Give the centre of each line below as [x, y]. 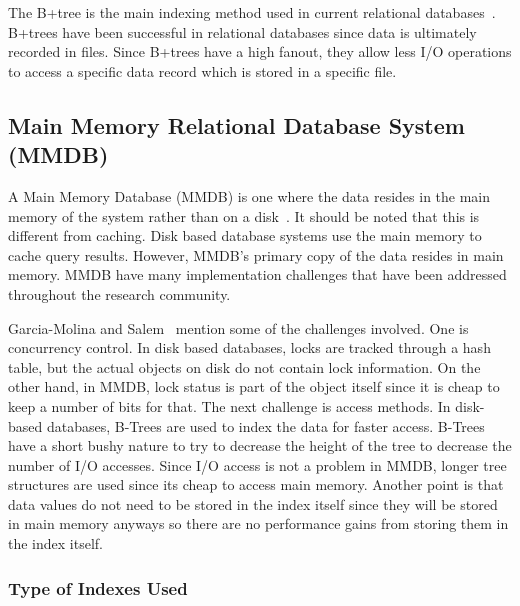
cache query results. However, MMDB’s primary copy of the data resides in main [256, 254]
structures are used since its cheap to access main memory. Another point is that [256, 484]
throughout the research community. [119, 293]
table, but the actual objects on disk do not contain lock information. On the [244, 366]
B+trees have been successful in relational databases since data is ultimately [242, 31]
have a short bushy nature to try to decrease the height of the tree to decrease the [260, 445]
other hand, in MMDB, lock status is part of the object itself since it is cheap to [254, 386]
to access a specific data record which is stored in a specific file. [202, 70]
